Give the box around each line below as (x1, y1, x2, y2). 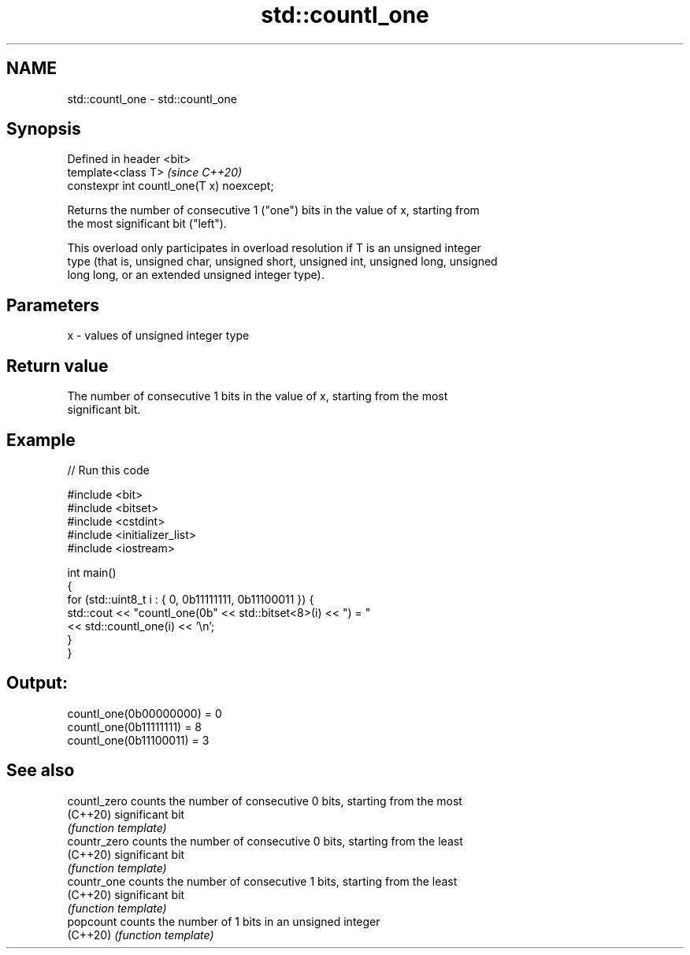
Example (6, 429, 76, 450)
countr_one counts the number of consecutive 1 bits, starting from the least (67, 874, 458, 888)
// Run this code (67, 463, 150, 477)
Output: (6, 673, 68, 693)
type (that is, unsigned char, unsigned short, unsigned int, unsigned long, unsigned (67, 255, 498, 269)
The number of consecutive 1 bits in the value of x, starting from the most (67, 389, 448, 403)
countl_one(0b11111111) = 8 (67, 719, 202, 734)
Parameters (6, 295, 99, 315)
